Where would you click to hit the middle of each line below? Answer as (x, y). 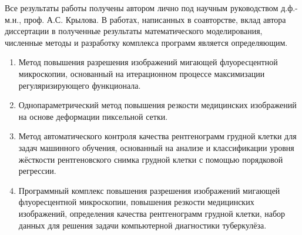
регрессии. (37, 171)
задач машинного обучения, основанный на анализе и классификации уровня (156, 147)
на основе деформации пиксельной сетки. (93, 116)
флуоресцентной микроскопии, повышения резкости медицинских (136, 202)
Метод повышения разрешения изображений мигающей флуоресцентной (148, 62)
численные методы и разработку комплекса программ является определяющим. (146, 42)
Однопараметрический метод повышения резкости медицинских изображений (157, 105)
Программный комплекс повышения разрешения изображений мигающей (149, 190)
